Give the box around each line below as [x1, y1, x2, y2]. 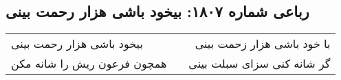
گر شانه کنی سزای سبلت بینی [188, 55, 331, 72]
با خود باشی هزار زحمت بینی [195, 36, 331, 52]
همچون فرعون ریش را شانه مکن [11, 55, 167, 72]
